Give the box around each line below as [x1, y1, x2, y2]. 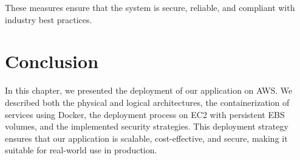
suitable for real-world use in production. [5, 144, 157, 156]
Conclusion [5, 49, 99, 74]
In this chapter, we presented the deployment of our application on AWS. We [5, 84, 293, 97]
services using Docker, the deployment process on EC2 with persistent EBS [5, 108, 285, 120]
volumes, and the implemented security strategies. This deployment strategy [5, 120, 288, 133]
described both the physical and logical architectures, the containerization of [5, 96, 290, 108]
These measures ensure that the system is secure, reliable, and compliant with [5, 1, 295, 13]
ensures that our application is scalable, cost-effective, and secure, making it [5, 131, 288, 144]
